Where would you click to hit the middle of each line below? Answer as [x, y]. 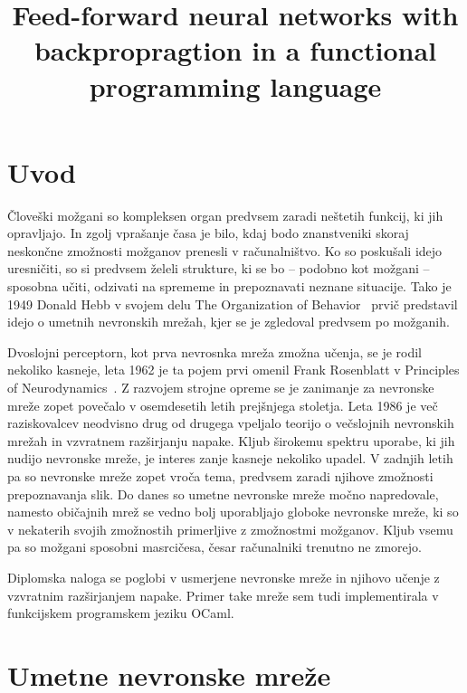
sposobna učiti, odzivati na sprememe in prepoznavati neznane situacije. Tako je [229, 286]
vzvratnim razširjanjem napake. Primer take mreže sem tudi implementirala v [223, 595]
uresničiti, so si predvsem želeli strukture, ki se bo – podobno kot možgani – [219, 268]
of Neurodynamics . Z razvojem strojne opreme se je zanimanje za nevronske [221, 388]
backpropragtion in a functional [235, 50]
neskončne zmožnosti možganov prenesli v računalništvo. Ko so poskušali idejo [225, 250]
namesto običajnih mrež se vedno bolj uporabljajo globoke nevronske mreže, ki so [233, 512]
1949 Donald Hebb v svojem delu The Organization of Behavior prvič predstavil [233, 304]
